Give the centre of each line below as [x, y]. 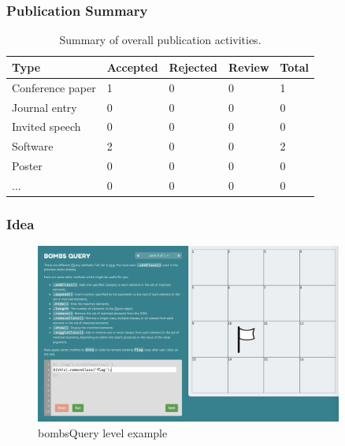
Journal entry [45, 107]
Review [249, 67]
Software [33, 146]
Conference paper [54, 87]
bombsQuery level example [103, 432]
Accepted [132, 67]
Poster [27, 166]
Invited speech [46, 126]
